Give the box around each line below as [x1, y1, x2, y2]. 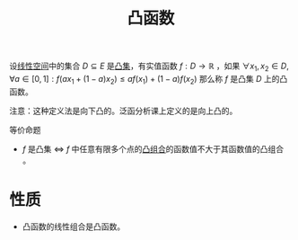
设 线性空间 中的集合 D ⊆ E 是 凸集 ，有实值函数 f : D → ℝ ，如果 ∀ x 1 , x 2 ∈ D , [9, 60, 289, 73]
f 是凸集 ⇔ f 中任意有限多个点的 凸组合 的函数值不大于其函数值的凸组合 [22, 143, 285, 154]
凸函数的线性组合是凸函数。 [22, 221, 126, 232]
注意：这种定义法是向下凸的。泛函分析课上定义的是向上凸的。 [9, 105, 238, 116]
